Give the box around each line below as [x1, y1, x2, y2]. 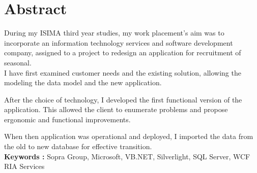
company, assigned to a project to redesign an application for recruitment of [4, 47, 241, 58]
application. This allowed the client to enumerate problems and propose [4, 104, 228, 115]
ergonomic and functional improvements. [4, 114, 131, 124]
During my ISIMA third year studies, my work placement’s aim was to [4, 27, 224, 38]
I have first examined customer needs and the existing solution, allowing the [4, 67, 241, 78]
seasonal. [4, 57, 32, 67]
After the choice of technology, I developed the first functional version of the [4, 94, 242, 105]
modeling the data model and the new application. [4, 77, 162, 88]
